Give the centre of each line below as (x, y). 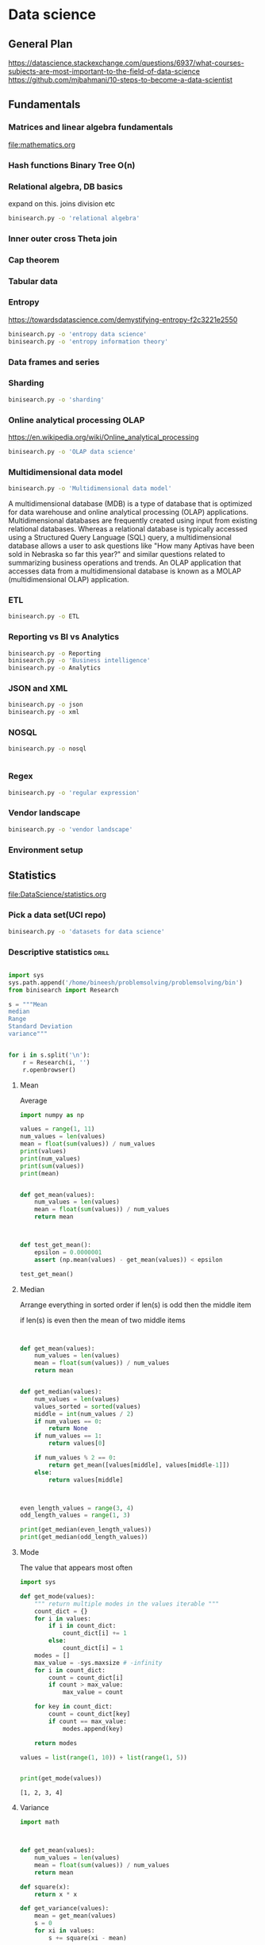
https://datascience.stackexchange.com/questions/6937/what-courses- (126, 63)
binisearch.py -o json (46, 705)
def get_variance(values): (64, 1909)
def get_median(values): (61, 1392)
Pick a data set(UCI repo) (57, 915)
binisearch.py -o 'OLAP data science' (72, 451)
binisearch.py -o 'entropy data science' (78, 334)
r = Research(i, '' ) (56, 1062)
